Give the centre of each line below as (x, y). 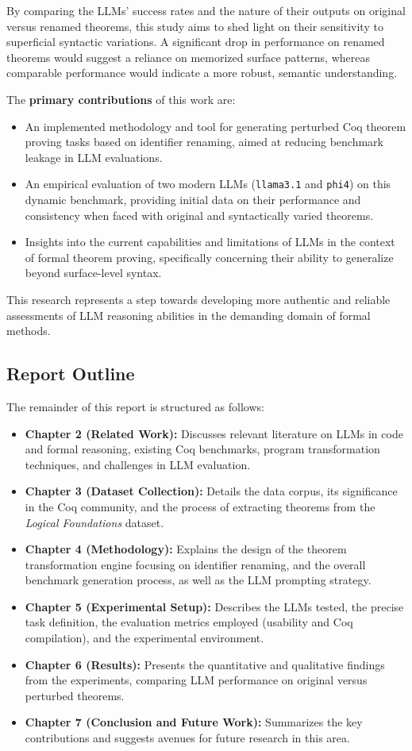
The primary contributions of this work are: (121, 99)
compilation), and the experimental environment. (144, 638)
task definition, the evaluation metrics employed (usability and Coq (189, 622)
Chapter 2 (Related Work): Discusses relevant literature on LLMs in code (214, 433)
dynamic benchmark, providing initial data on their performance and (193, 199)
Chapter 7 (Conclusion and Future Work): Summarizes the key (194, 722)
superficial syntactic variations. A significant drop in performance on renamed (196, 42)
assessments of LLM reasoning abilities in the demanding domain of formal (189, 315)
